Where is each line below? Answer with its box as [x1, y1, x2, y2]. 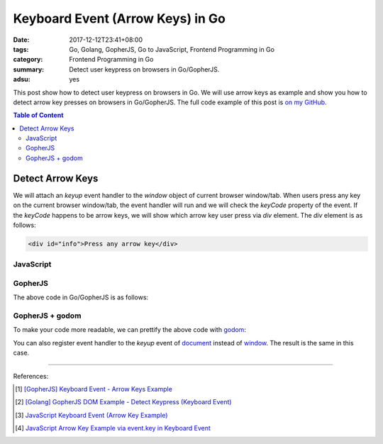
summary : [13, 65, 45, 74]
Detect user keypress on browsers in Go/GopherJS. [69, 65, 220, 74]
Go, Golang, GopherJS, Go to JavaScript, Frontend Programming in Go [69, 45, 274, 53]
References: [13, 372, 49, 380]
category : [13, 55, 43, 64]
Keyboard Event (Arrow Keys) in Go [13, 11, 226, 26]
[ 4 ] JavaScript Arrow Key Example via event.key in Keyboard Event [15, 424, 211, 433]
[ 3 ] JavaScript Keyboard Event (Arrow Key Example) [15, 411, 168, 419]
